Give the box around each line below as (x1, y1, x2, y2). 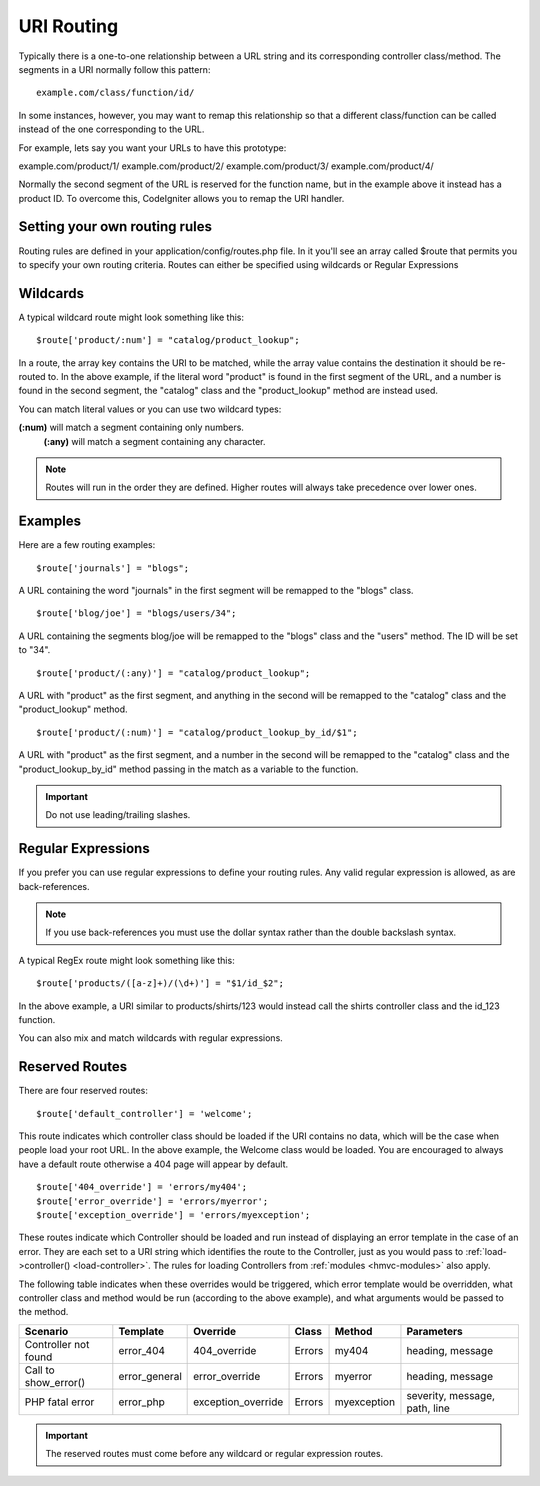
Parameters (406, 1324, 464, 1338)
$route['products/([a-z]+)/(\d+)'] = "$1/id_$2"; (36, 978, 285, 989)
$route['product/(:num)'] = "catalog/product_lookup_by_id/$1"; (36, 726, 359, 738)
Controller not (24, 1337, 90, 1351)
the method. (18, 1306, 69, 1318)
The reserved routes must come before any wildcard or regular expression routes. (45, 1448, 384, 1460)
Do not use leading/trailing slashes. (45, 809, 191, 821)
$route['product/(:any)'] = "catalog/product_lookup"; (36, 667, 311, 679)
